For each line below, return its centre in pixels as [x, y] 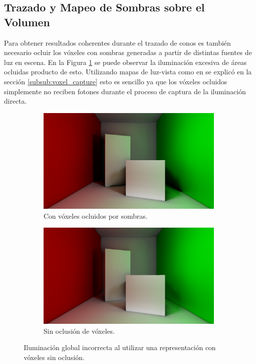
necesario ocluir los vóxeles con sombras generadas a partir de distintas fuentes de [128, 52]
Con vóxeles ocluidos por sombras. [96, 215]
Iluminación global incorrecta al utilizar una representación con [120, 347]
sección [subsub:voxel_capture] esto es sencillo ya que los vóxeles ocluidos [116, 81]
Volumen [27, 22]
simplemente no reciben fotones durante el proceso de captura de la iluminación [125, 91]
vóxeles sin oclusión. [54, 357]
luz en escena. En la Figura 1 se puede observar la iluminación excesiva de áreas [126, 62]
